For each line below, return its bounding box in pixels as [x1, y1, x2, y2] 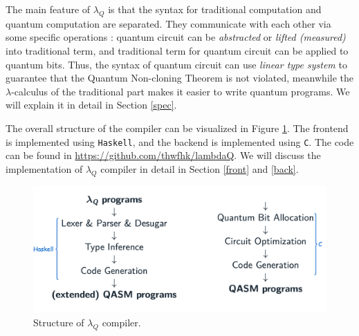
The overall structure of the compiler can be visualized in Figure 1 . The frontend [6, 120, 349, 135]
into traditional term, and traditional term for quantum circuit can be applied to [6, 43, 349, 57]
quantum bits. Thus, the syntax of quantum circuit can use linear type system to [6, 57, 347, 71]
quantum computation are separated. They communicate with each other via [6, 16, 331, 30]
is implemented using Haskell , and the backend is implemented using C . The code [6, 134, 354, 149]
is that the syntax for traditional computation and [108, 2, 322, 16]
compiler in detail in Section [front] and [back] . [100, 161, 299, 176]
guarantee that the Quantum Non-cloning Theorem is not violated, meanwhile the [6, 71, 353, 85]
